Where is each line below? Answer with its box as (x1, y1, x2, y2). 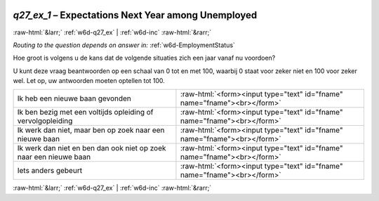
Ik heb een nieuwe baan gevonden (17, 93, 131, 103)
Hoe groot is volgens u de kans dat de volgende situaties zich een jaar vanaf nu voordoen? (13, 53, 276, 63)
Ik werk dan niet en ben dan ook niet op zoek (17, 143, 166, 153)
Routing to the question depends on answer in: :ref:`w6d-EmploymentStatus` (13, 41, 235, 49)
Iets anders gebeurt (17, 166, 83, 176)
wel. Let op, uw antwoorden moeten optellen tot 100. (13, 77, 165, 85)
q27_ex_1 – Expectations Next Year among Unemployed (13, 9, 258, 21)
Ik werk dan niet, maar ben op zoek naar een (17, 125, 165, 135)
